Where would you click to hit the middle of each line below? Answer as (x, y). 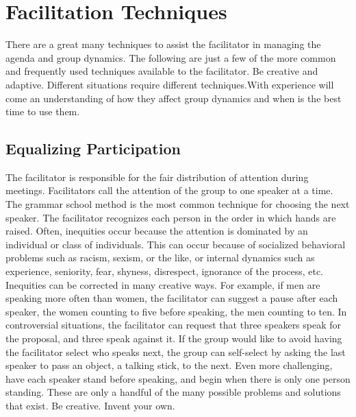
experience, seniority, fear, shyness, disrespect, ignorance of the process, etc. (164, 271)
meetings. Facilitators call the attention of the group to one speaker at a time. (169, 190)
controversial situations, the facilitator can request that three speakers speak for (174, 325)
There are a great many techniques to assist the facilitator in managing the (163, 44)
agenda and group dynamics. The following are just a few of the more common (171, 57)
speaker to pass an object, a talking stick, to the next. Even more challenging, (169, 365)
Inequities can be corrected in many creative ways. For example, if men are (163, 284)
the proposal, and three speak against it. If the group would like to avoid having (174, 338)
